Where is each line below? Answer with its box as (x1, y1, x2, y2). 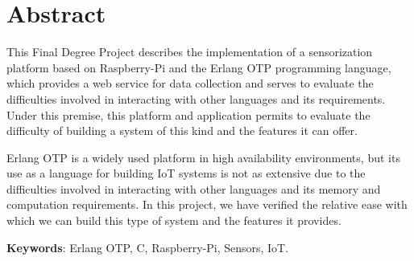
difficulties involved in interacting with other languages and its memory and (6, 180, 381, 197)
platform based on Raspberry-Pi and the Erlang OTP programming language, (6, 59, 391, 75)
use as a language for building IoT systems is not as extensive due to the (6, 165, 366, 181)
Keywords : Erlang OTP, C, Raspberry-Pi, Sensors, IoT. (6, 239, 289, 255)
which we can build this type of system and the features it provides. (6, 212, 342, 229)
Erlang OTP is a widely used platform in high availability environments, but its (6, 149, 400, 165)
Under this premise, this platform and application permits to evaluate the (6, 106, 371, 123)
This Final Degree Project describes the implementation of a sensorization (6, 43, 373, 60)
